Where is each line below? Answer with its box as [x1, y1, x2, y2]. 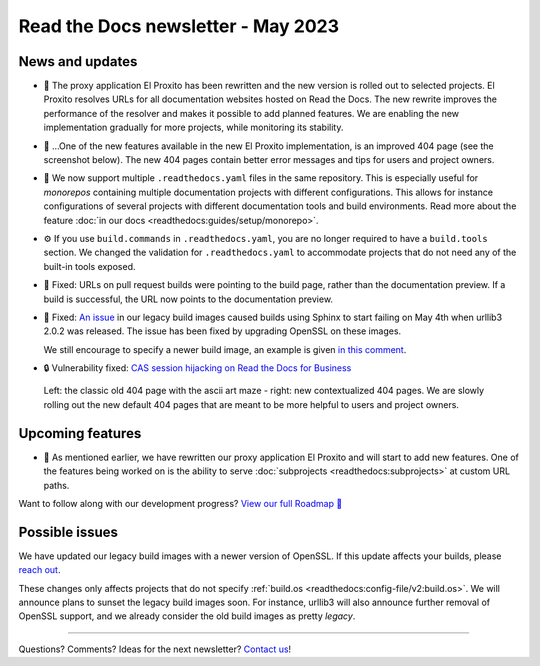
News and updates [18, 53, 138, 70]
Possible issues [18, 523, 119, 540]
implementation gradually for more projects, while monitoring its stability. [43, 121, 344, 134]
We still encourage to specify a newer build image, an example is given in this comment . [43, 343, 407, 355]
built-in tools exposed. [43, 260, 136, 272]
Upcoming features [18, 425, 142, 442]
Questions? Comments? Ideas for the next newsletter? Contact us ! [18, 643, 292, 655]
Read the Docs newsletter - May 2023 [18, 15, 340, 37]
